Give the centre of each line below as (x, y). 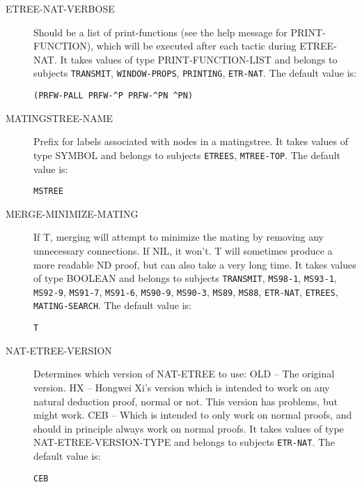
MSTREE (48, 192)
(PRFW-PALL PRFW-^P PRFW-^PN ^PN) (113, 96)
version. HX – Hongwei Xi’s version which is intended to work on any (182, 387)
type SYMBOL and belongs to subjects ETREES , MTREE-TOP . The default (187, 155)
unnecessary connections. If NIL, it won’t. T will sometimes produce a (183, 250)
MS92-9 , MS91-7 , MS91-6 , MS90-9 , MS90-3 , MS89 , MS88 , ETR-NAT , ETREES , (186, 291)
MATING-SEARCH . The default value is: (112, 305)
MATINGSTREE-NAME (60, 118)
